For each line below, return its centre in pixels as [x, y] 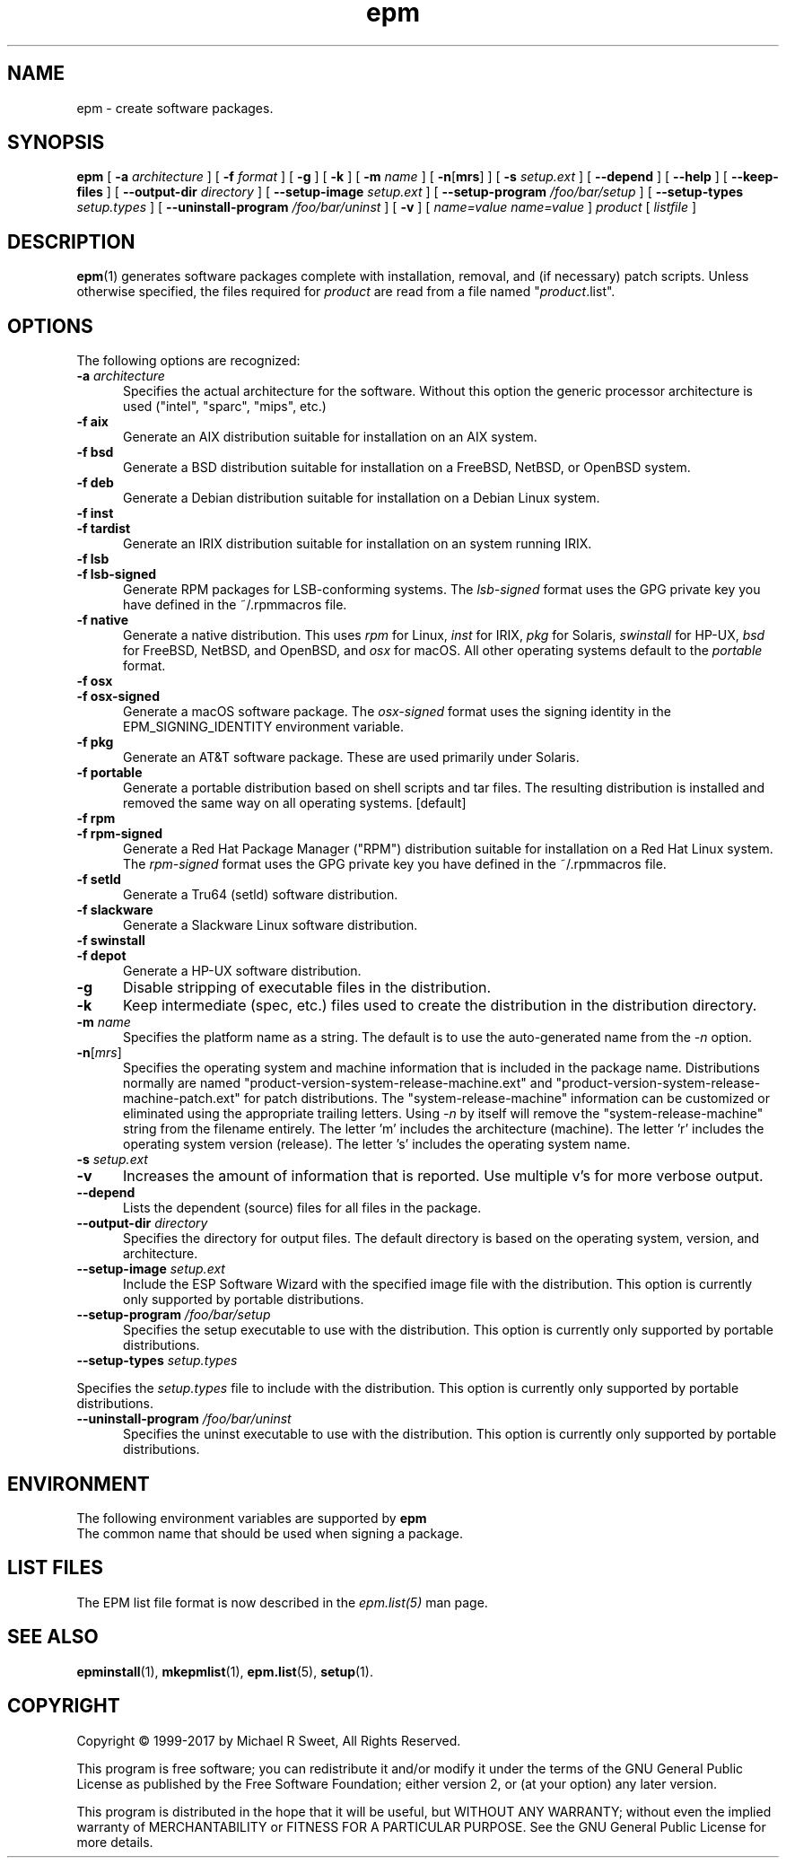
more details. [115, 1842]
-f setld [99, 880]
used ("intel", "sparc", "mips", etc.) [225, 407]
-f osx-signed [118, 696]
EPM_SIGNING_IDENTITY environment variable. [263, 727]
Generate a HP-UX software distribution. [242, 971]
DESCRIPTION [71, 241]
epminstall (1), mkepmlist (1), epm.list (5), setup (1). [225, 1671]
